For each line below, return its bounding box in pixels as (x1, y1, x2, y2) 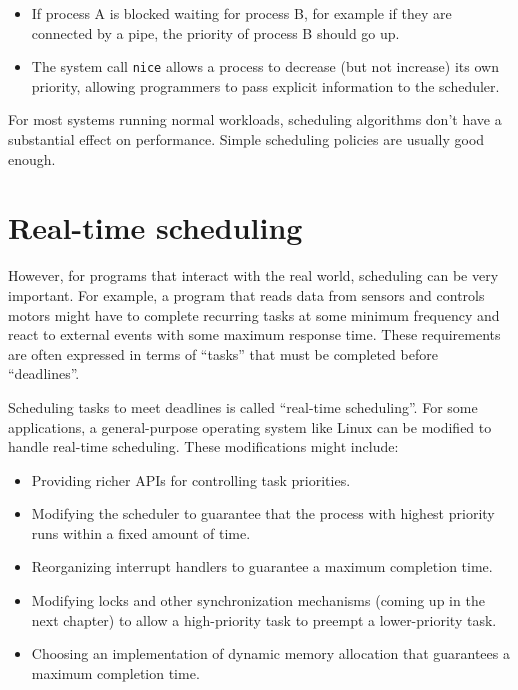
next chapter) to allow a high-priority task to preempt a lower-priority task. (31, 609, 497, 630)
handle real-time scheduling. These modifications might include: (8, 436, 399, 457)
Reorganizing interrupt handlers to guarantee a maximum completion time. (31, 556, 493, 577)
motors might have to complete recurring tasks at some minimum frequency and (8, 304, 500, 325)
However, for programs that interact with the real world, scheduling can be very (8, 265, 499, 286)
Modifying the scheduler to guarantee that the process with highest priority (31, 503, 495, 524)
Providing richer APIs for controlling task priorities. (31, 469, 351, 490)
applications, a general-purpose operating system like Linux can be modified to (8, 416, 492, 437)
